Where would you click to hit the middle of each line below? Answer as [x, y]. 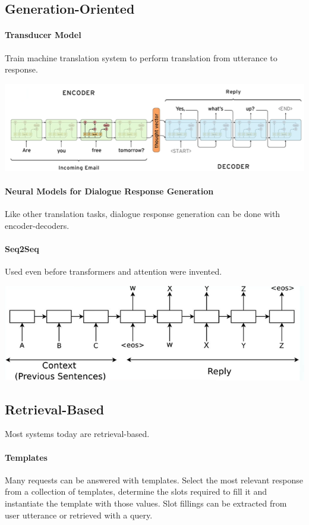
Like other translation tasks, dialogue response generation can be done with [143, 213]
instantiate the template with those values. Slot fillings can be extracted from [146, 503]
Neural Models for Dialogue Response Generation [109, 191]
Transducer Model [43, 35]
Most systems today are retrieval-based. [77, 434]
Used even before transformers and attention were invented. [113, 271]
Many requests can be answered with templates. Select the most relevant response [154, 480]
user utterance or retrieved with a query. [79, 515]
